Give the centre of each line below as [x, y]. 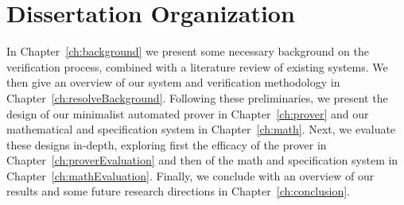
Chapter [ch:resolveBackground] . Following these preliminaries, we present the [197, 97]
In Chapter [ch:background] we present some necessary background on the [188, 51]
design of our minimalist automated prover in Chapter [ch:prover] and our [188, 113]
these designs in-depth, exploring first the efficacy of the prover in [167, 144]
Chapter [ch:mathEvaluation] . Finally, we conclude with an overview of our [190, 175]
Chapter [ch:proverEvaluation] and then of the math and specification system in [202, 160]
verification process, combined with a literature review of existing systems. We [197, 66]
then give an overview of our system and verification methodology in [173, 82]
